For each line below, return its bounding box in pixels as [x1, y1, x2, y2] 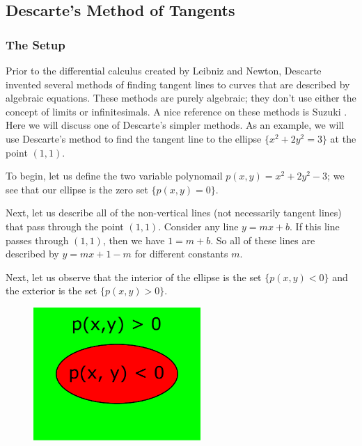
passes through [6, 232, 69, 247]
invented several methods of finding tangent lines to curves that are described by [6, 77, 350, 91]
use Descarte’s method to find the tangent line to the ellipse [6, 131, 262, 145]
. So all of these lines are [210, 232, 315, 247]
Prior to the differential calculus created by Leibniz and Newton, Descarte [6, 63, 322, 77]
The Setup [6, 35, 65, 53]
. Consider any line [158, 218, 239, 233]
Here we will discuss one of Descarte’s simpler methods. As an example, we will [6, 118, 345, 132]
